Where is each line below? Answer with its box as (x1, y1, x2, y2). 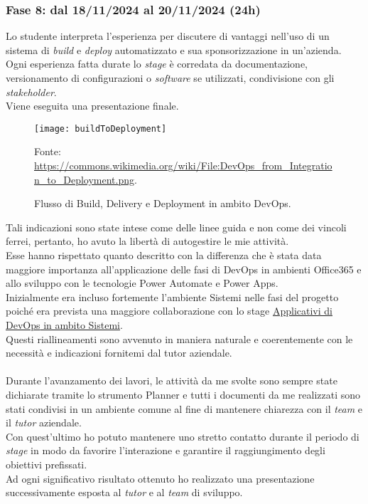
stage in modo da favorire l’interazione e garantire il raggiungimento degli (6, 443, 325, 458)
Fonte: (34, 144, 61, 159)
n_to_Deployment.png (34, 172, 134, 187)
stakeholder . (6, 84, 57, 99)
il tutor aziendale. (6, 415, 82, 430)
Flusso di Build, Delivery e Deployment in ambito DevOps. (34, 196, 291, 211)
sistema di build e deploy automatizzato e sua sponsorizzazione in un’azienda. (6, 42, 342, 57)
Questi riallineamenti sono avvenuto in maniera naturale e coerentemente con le (6, 331, 353, 346)
